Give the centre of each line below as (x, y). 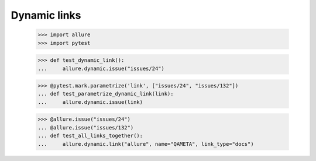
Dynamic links (46, 15)
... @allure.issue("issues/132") (86, 127)
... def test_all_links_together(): (90, 136)
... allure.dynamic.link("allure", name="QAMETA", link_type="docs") (146, 144)
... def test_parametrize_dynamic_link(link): (106, 94)
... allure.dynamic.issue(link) (90, 102)
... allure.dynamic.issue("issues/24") (101, 68)
